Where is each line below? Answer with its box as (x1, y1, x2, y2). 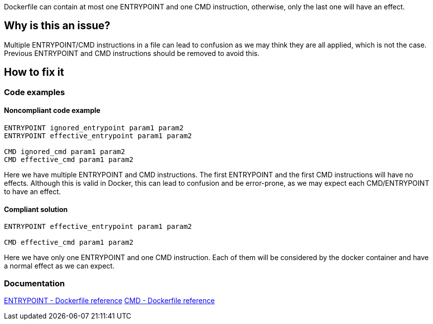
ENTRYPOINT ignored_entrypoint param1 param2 (4, 123, 184, 132)
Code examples (4, 87, 65, 97)
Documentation (4, 278, 65, 288)
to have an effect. (4, 187, 61, 196)
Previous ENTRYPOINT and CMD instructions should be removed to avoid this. (4, 49, 260, 57)
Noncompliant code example (4, 106, 101, 115)
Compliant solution (4, 205, 68, 214)
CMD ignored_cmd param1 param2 (4, 147, 125, 156)
